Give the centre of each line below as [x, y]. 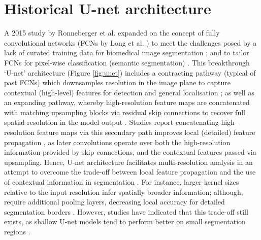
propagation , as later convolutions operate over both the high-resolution [117, 142]
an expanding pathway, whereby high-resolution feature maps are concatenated [127, 102]
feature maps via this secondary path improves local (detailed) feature [146, 132]
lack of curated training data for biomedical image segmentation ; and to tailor [127, 53]
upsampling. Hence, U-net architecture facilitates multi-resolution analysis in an [128, 162]
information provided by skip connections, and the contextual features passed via [130, 152]
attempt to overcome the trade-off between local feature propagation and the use [130, 172]
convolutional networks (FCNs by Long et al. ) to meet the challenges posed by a [130, 42]
